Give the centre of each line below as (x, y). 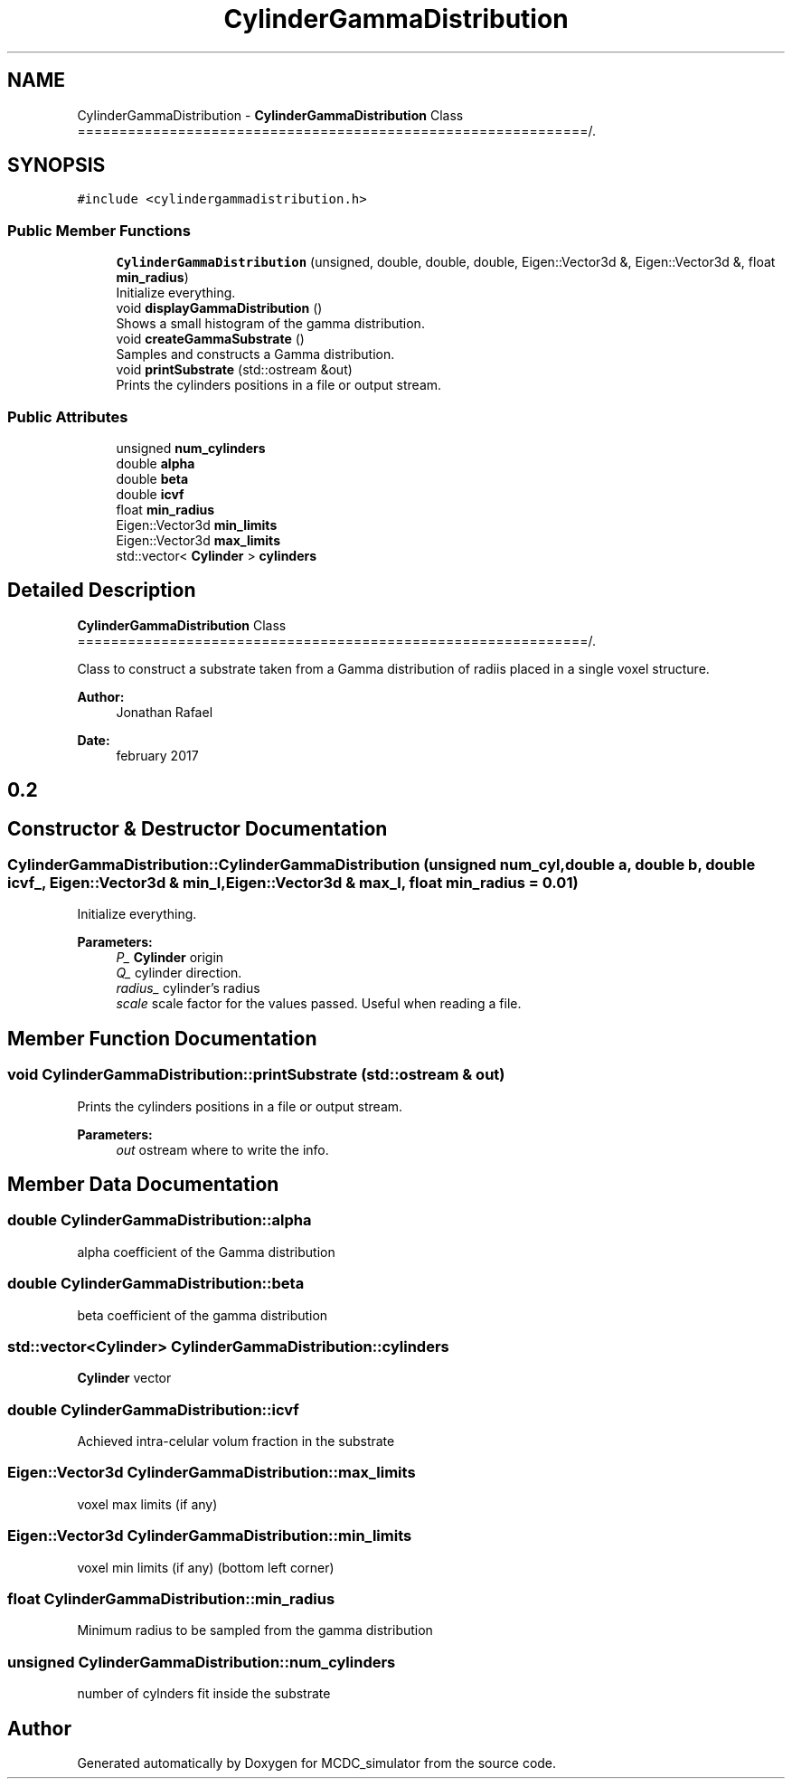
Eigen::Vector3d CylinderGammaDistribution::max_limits (212, 1473)
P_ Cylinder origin (170, 958)
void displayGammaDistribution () (219, 308)
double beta (152, 478)
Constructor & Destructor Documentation (198, 828)
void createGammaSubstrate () (210, 339)
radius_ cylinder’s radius (188, 988)
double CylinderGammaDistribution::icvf (153, 1409)
